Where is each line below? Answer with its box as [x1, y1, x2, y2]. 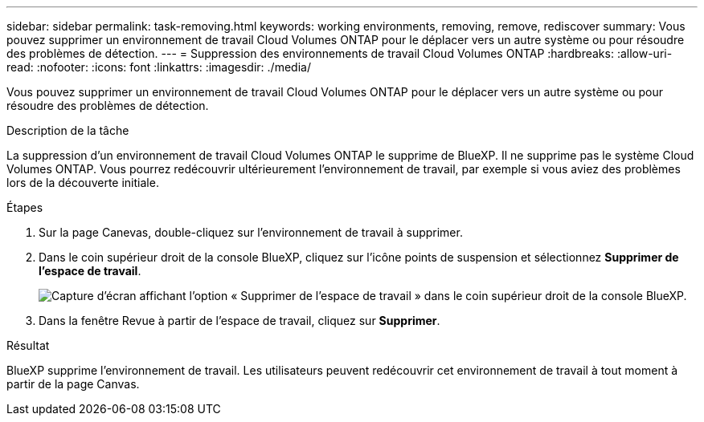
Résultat [6, 339, 50, 352]
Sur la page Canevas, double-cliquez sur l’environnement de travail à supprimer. [39, 225, 463, 239]
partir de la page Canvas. [6, 377, 140, 391]
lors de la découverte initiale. [6, 176, 159, 189]
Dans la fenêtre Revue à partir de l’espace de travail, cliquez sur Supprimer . [39, 314, 440, 327]
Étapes [6, 201, 43, 214]
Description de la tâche [6, 124, 129, 137]
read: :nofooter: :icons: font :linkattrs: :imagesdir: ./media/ [6, 60, 311, 74]
